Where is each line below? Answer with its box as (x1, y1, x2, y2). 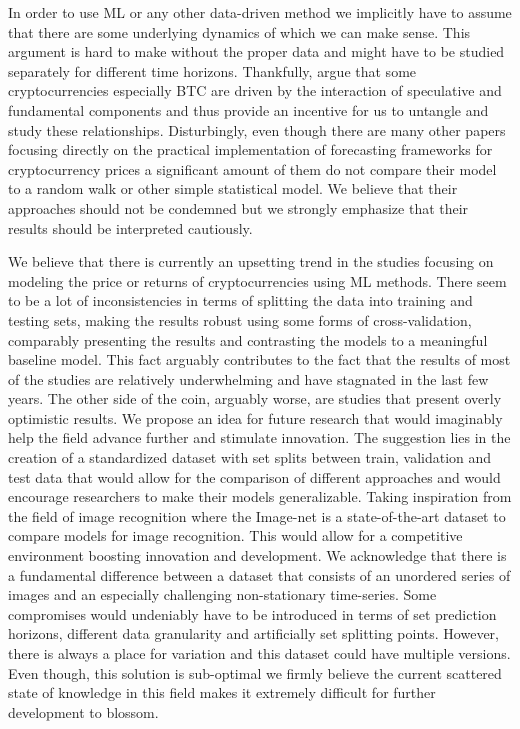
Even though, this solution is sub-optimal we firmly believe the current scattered (8, 662, 502, 683)
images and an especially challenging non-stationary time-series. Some (8, 584, 437, 605)
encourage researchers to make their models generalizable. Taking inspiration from (8, 486, 512, 507)
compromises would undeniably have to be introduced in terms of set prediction (8, 603, 497, 624)
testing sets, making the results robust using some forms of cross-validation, (8, 309, 472, 330)
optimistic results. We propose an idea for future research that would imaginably (8, 407, 503, 428)
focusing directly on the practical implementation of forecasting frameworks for (8, 139, 493, 160)
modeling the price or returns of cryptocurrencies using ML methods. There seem (8, 270, 507, 291)
